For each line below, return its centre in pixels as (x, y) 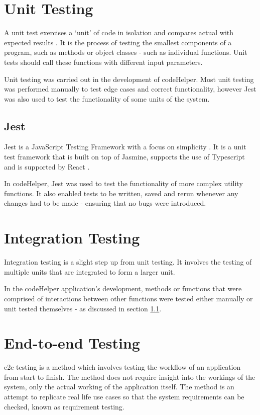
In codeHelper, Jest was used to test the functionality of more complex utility (123, 183)
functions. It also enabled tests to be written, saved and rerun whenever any (121, 193)
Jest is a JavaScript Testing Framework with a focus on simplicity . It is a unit (125, 147)
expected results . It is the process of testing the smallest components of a (118, 42)
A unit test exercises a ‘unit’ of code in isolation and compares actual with (119, 32)
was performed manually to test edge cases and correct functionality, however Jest (130, 89)
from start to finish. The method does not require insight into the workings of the (130, 377)
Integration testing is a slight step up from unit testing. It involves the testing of (128, 262)
